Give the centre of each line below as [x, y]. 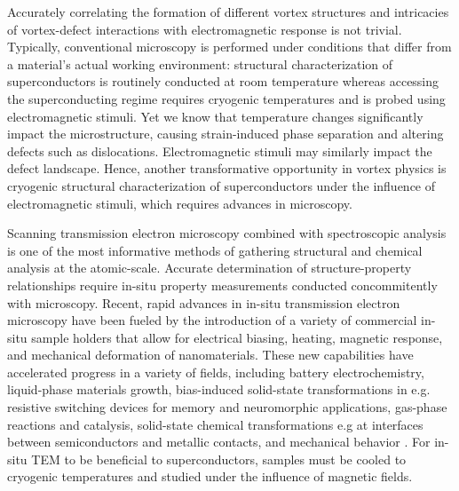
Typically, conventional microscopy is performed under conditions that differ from [229, 47]
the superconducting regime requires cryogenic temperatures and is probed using [226, 98]
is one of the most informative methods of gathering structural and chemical [215, 250]
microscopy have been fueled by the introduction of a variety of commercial [212, 320]
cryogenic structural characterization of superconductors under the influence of [222, 185]
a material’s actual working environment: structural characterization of [200, 63]
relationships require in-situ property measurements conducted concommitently [222, 285]
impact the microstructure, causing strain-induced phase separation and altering [226, 134]
